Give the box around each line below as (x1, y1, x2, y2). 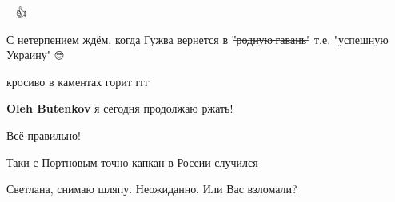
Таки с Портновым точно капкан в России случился (6, 153, 258, 170)
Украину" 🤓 (6, 46, 64, 63)
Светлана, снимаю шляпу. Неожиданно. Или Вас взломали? (6, 180, 297, 197)
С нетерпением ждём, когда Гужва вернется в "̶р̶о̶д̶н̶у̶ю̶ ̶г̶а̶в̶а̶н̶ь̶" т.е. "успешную (6, 30, 389, 47)
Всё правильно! (6, 126, 81, 143)
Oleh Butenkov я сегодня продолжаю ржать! (6, 100, 233, 117)
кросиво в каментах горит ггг (6, 73, 150, 89)
